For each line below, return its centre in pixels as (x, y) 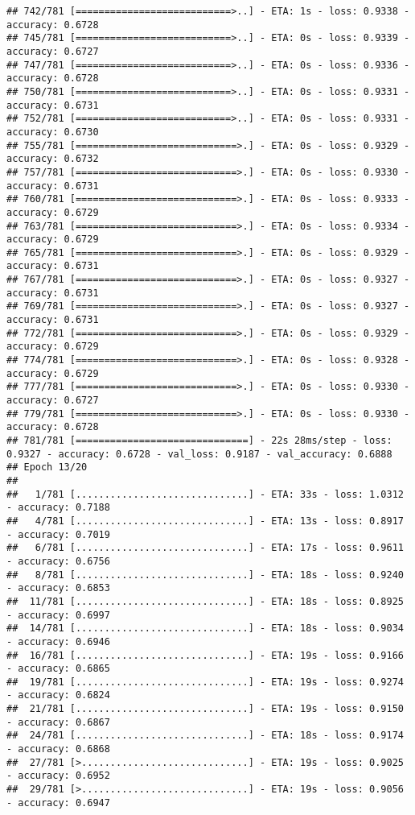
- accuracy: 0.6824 (58, 695)
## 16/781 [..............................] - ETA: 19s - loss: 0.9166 (205, 655)
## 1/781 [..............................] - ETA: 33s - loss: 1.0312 (205, 494)
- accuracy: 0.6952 (58, 776)
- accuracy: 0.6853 (58, 588)
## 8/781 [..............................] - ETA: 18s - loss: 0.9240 (205, 575)
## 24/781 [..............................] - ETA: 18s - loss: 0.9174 (205, 736)
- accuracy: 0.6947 (58, 803)
